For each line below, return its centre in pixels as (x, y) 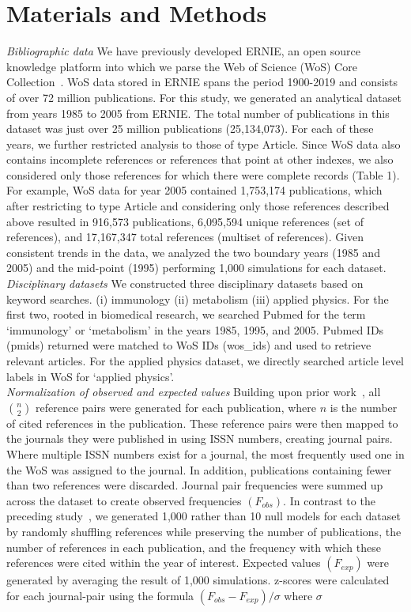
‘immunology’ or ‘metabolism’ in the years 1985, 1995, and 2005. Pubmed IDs (195, 329)
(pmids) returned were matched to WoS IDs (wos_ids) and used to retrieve (189, 345)
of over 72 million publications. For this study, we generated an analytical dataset (204, 97)
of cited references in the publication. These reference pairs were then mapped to (202, 423)
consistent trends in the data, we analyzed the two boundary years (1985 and (193, 252)
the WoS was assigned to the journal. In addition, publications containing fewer (199, 469)
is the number (364, 407)
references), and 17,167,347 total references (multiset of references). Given (185, 237)
